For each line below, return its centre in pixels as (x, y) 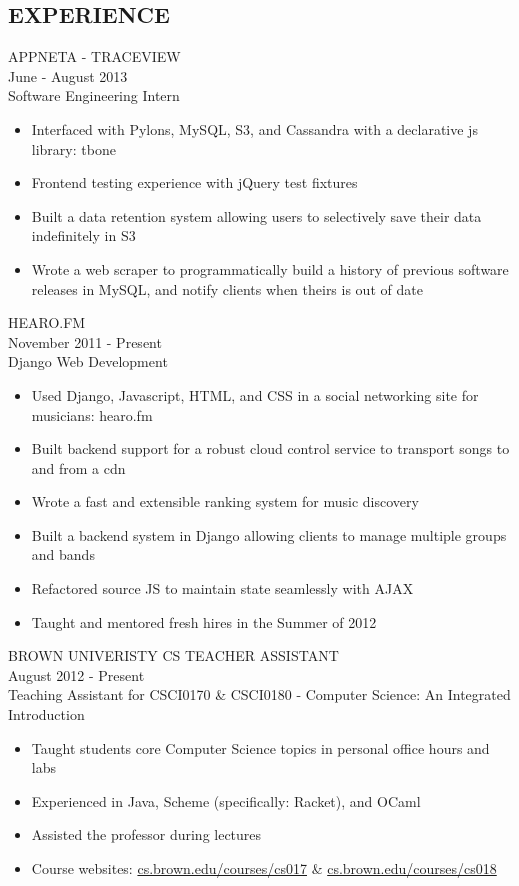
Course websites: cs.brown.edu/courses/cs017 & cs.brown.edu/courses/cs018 (264, 868)
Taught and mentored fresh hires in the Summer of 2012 (204, 621)
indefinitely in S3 (83, 235)
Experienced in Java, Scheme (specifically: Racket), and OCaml (226, 800)
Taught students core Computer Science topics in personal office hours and (260, 747)
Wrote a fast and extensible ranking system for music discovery (225, 501)
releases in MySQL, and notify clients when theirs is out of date (227, 288)
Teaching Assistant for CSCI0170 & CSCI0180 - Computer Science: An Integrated (259, 694)
